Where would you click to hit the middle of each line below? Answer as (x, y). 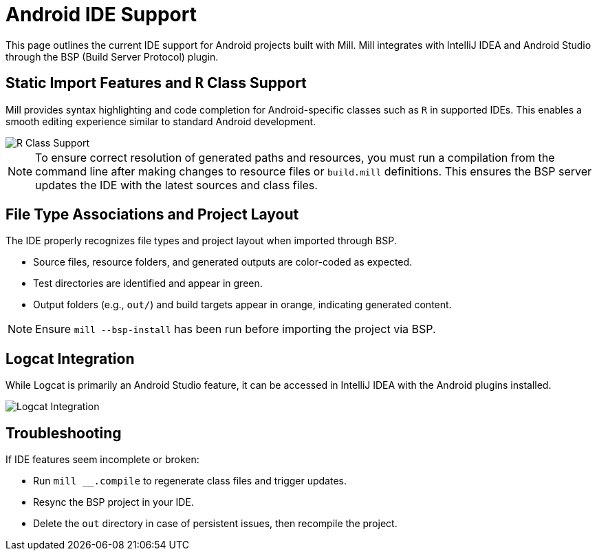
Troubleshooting (64, 433)
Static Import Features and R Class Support (156, 83)
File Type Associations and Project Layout (152, 215)
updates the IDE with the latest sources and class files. (176, 185)
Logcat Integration (70, 359)
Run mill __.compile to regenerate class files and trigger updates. (190, 481)
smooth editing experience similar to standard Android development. (161, 121)
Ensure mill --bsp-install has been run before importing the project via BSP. (236, 329)
